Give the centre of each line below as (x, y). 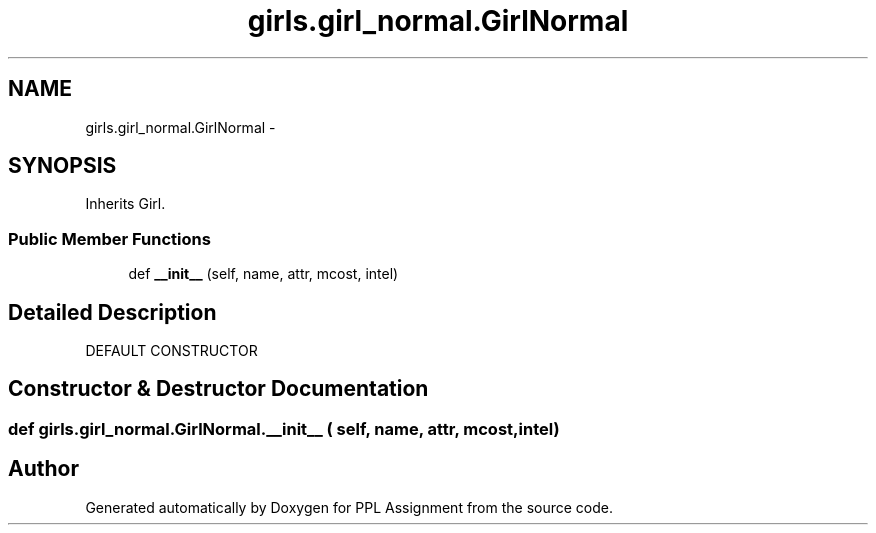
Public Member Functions (109, 238)
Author (43, 469)
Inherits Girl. (125, 204)
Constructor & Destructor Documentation (218, 389)
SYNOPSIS (62, 166)
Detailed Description (112, 312)
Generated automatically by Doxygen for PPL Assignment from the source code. (349, 507)
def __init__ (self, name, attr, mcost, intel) (263, 274)
